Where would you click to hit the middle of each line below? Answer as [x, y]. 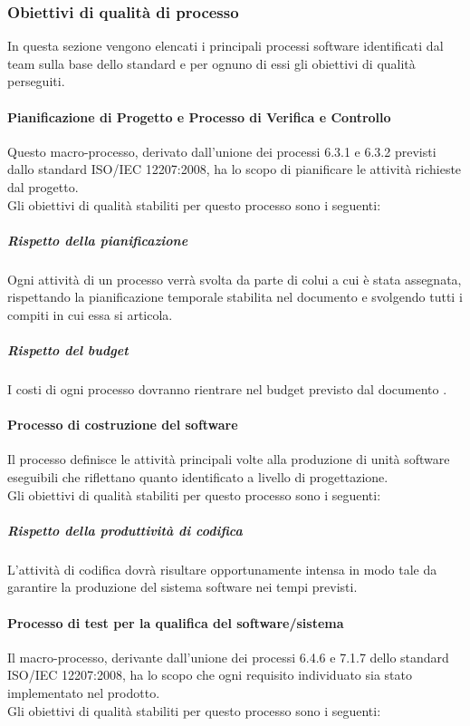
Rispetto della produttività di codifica [125, 530]
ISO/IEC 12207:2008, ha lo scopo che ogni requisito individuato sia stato [210, 675]
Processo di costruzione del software [123, 425]
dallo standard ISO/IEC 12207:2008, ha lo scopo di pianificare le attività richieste [235, 169]
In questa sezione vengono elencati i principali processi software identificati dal [225, 46]
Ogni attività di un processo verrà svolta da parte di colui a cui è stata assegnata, [235, 279]
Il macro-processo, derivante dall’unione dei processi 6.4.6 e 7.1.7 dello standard [228, 657]
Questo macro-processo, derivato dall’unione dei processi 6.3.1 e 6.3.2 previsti [222, 151]
